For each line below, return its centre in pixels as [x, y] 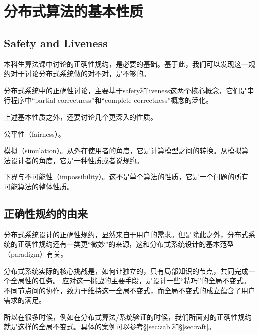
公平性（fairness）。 [35, 133]
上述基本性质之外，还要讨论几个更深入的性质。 [81, 116]
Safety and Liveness [56, 43]
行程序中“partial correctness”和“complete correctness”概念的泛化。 [108, 100]
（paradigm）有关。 [36, 253]
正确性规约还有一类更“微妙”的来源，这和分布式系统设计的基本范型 [126, 244]
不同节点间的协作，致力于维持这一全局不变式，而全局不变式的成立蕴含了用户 [129, 290]
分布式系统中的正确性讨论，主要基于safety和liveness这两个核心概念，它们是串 [129, 90]
